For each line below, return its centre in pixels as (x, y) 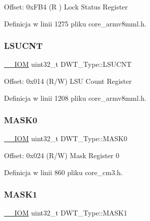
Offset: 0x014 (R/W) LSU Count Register (68, 81)
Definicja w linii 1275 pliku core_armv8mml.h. (75, 23)
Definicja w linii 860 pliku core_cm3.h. (64, 172)
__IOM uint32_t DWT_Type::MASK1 (66, 213)
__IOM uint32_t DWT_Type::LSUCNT (68, 64)
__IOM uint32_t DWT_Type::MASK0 (66, 138)
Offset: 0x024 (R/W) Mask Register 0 (62, 155)
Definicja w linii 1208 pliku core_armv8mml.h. (75, 98)
